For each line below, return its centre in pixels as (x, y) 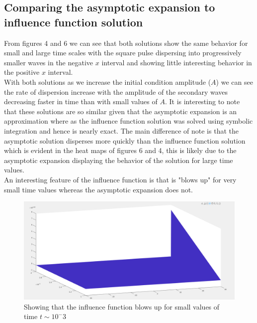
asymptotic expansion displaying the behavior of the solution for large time (119, 160)
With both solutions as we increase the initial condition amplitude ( (108, 81)
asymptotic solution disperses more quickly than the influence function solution (125, 140)
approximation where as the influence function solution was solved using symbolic (128, 121)
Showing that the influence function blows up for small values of (122, 306)
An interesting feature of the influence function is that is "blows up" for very (120, 179)
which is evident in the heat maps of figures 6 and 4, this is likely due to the (120, 150)
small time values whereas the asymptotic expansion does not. (99, 189)
